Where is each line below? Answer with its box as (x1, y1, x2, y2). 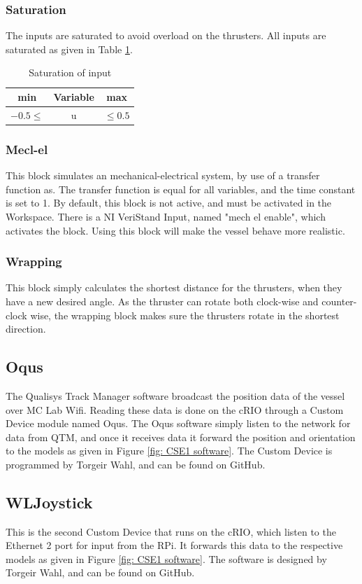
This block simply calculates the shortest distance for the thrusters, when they (6, 280, 342, 295)
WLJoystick (6, 491, 93, 513)
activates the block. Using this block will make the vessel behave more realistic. (6, 223, 345, 237)
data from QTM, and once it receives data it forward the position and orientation (6, 429, 356, 444)
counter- (321, 293, 357, 308)
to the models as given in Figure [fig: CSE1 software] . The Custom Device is (6, 443, 333, 458)
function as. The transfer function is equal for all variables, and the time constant (6, 181, 356, 196)
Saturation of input (29, 65, 112, 80)
